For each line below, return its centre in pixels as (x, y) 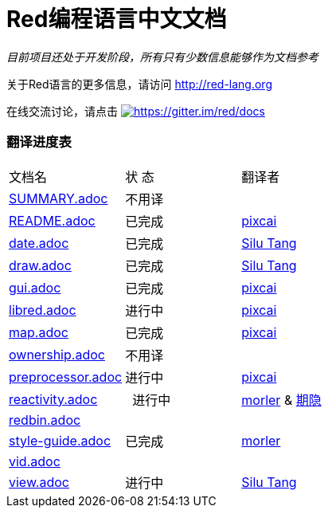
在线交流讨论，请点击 (62, 111)
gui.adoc (35, 287)
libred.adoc (43, 310)
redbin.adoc (45, 420)
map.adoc (39, 332)
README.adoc (52, 220)
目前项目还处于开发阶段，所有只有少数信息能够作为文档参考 (162, 57)
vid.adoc (35, 461)
